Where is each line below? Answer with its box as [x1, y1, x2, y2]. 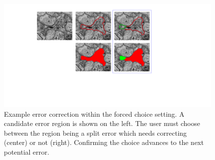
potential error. [4, 146, 49, 157]
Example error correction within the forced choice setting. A [4, 108, 185, 119]
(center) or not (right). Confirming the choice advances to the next [4, 137, 204, 147]
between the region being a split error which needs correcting [4, 127, 187, 138]
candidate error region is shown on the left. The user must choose [4, 118, 200, 128]
